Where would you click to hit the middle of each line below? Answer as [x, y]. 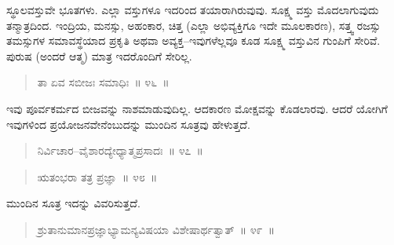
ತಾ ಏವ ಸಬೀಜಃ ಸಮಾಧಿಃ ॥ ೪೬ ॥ [103, 82]
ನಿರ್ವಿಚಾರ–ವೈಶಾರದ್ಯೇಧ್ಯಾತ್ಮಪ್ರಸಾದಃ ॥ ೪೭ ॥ [120, 150]
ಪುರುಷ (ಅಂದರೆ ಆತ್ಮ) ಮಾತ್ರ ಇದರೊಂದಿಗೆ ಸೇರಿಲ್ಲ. [99, 55]
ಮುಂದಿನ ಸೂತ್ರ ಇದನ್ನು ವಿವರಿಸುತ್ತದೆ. [73, 203]
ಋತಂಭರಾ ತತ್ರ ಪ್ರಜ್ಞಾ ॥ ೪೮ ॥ [97, 176]
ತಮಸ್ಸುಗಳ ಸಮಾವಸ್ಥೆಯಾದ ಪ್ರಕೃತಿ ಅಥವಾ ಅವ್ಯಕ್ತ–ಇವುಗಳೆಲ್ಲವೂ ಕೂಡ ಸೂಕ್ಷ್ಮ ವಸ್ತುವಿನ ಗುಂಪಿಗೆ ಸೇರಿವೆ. [193, 40]
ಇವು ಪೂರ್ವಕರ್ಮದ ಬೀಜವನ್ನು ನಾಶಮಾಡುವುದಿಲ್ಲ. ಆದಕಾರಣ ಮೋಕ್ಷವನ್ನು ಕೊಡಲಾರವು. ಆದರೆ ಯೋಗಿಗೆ [197, 108]
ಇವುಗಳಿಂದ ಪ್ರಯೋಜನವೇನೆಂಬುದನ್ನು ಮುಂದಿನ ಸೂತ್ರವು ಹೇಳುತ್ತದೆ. [128, 124]
